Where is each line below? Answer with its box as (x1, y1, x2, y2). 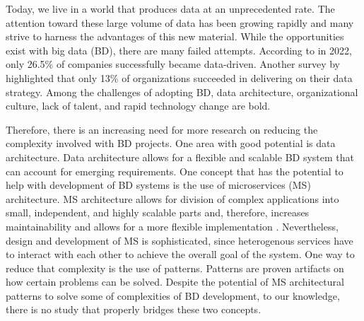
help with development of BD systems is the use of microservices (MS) (6, 177, 311, 192)
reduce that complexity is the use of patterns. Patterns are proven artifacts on (6, 260, 344, 275)
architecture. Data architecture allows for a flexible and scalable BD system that (6, 149, 354, 164)
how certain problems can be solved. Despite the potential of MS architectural (6, 274, 344, 289)
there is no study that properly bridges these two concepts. (6, 302, 262, 317)
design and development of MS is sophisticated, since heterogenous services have (6, 233, 353, 247)
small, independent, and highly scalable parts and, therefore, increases (6, 205, 310, 220)
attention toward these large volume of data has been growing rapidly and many (6, 15, 354, 30)
